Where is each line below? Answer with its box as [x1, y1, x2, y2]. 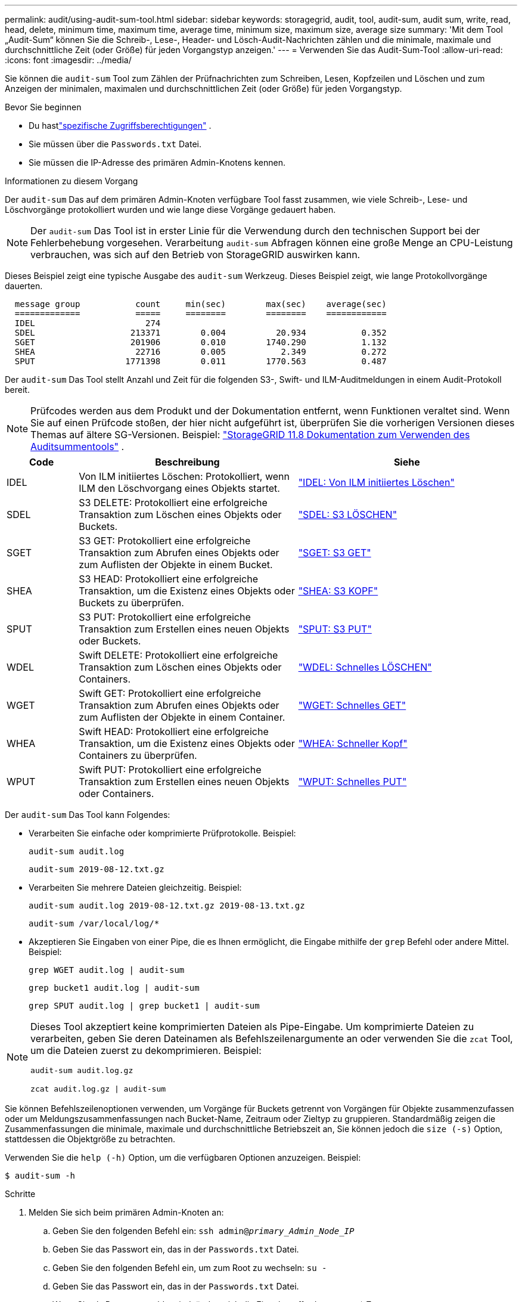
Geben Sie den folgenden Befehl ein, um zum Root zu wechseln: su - [52, 1263, 327, 1273]
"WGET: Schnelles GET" [298, 699, 406, 711]
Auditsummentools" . [30, 441, 125, 452]
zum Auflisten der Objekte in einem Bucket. [79, 559, 273, 571]
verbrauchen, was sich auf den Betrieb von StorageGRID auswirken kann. [30, 249, 361, 261]
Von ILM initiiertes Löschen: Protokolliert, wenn [79, 470, 290, 482]
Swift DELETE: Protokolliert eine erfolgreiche [79, 649, 278, 661]
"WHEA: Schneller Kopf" [298, 737, 408, 749]
